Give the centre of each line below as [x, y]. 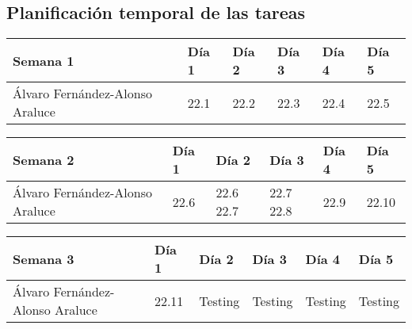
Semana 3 [44, 258]
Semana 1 [44, 60]
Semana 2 [44, 159]
